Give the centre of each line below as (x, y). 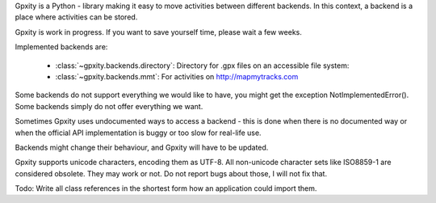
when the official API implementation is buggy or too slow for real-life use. (138, 133)
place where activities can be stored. (76, 17)
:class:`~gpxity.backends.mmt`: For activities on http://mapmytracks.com (177, 76)
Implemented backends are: (61, 47)
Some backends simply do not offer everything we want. (109, 106)
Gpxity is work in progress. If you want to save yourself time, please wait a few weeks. (158, 32)
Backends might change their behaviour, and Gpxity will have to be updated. (142, 147)
